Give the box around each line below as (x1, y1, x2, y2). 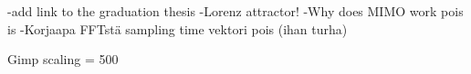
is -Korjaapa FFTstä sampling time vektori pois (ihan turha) (7, 19, 348, 38)
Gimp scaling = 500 (7, 50, 119, 69)
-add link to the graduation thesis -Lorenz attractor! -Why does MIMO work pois (7, 2, 464, 20)
